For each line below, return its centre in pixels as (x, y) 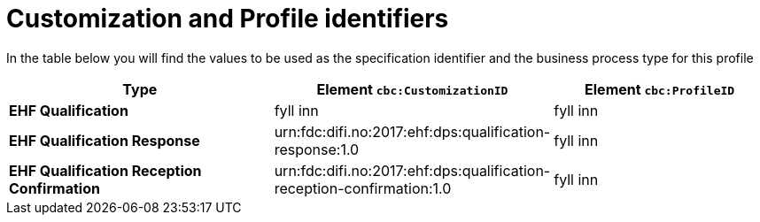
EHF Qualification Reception (105, 170)
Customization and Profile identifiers (228, 19)
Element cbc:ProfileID (660, 89)
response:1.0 (317, 149)
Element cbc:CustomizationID (412, 89)
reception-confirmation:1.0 (363, 188)
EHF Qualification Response (105, 140)
